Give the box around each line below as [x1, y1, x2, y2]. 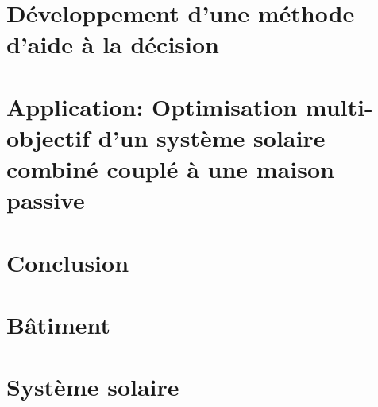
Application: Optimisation [6, 90, 298, 122]
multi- [305, 90, 373, 122]
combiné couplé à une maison [6, 153, 334, 185]
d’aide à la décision [6, 28, 219, 60]
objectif [6, 121, 91, 153]
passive [6, 184, 85, 216]
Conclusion [6, 246, 129, 278]
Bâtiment [6, 308, 111, 341]
